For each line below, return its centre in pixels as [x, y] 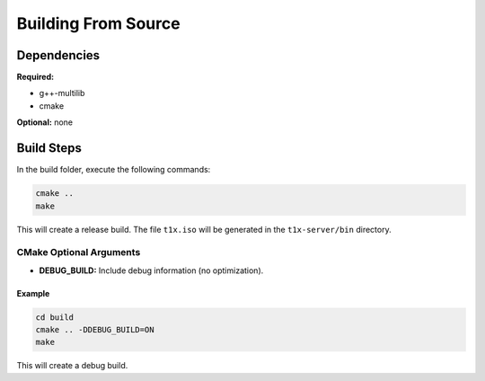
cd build [55, 317]
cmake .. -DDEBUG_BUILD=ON [95, 330]
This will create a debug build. [72, 366]
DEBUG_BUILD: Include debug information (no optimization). [151, 270]
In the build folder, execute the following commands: [114, 170]
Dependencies [58, 55]
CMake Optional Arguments [79, 253]
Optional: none [45, 122]
